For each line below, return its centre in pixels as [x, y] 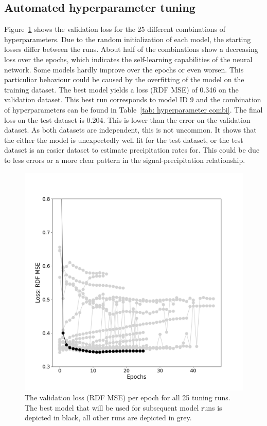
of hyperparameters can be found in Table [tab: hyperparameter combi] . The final [133, 109]
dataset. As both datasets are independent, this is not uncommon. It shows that [130, 130]
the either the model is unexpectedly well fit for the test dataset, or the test [124, 140]
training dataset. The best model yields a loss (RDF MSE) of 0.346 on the [121, 89]
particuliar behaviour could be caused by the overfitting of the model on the [124, 79]
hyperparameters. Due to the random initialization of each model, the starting [128, 39]
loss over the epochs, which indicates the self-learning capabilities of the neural [128, 59]
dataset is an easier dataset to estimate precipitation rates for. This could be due [132, 150]
